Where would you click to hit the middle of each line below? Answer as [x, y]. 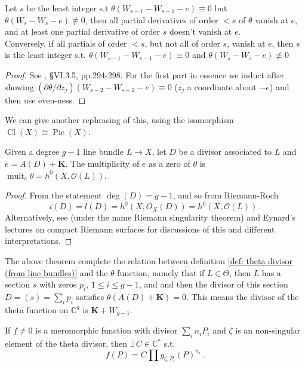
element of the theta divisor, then [66, 343]
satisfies [90, 296]
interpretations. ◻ [38, 241]
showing [19, 86]
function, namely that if [161, 272]
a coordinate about [222, 86]
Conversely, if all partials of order [66, 43]
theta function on [37, 309]
